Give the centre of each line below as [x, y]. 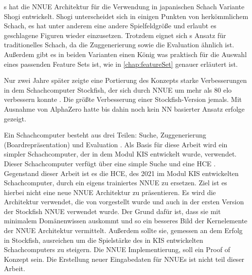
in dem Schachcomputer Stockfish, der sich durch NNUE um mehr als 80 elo [118, 89]
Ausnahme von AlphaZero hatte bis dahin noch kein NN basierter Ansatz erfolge [124, 108]
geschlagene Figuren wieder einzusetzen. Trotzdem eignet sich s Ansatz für [115, 35]
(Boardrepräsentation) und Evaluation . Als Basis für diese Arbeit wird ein [116, 144]
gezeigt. [15, 118]
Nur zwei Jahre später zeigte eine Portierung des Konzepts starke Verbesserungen [126, 80]
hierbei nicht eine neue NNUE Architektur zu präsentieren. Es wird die [110, 192]
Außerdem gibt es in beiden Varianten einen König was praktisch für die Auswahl [126, 54]
